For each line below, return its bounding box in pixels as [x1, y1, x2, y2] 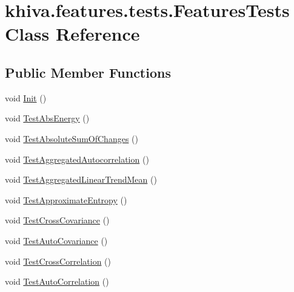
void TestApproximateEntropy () [5, 193, 127, 206]
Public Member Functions [5, 63, 171, 81]
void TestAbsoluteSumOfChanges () [5, 132, 138, 144]
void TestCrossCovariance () [5, 214, 110, 226]
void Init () [5, 91, 47, 104]
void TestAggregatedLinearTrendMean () [5, 173, 157, 186]
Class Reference [5, 21, 140, 46]
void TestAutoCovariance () [5, 234, 108, 246]
